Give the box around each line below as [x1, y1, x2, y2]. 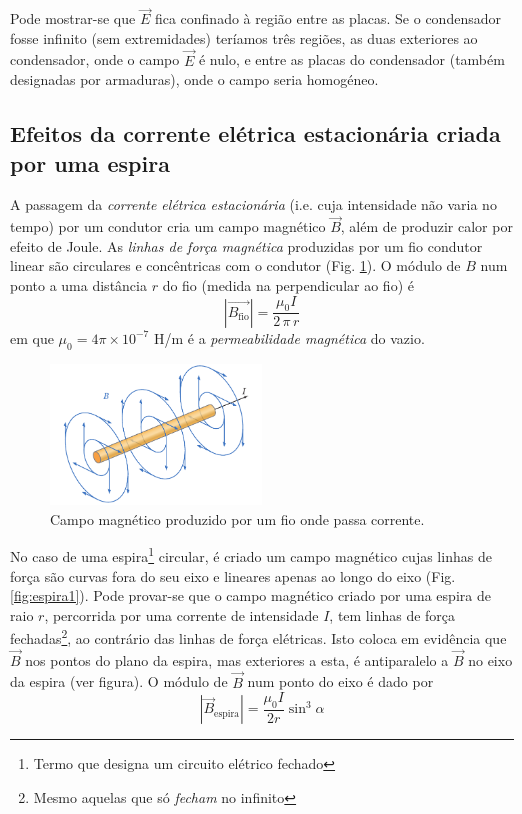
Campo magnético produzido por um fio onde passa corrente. [50, 508, 425, 529]
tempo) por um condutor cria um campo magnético [10, 216, 326, 237]
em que [10, 327, 54, 348]
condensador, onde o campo [10, 49, 180, 70]
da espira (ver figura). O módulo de [10, 671, 228, 692]
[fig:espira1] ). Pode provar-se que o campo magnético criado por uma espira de [10, 585, 491, 606]
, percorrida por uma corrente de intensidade [44, 604, 319, 625]
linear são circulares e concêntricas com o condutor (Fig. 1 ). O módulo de [10, 255, 461, 276]
